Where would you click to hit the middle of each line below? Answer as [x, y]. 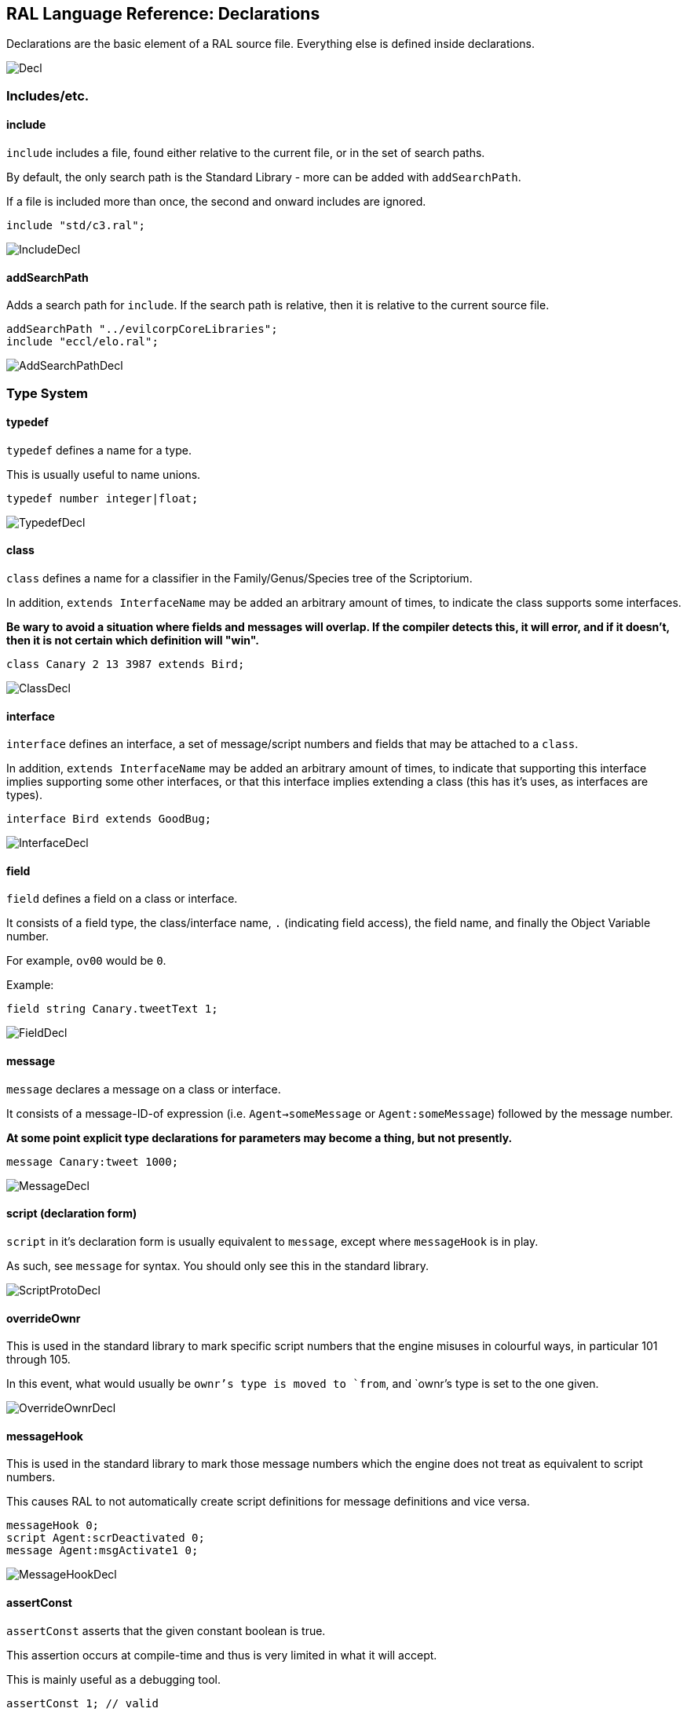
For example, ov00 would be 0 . [86, 961]
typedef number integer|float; [102, 498]
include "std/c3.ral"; [76, 226]
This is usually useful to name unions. [104, 474]
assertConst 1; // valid [82, 1703]
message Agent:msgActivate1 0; [102, 1551]
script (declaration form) [72, 1214]
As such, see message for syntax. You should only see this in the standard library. [217, 1265]
